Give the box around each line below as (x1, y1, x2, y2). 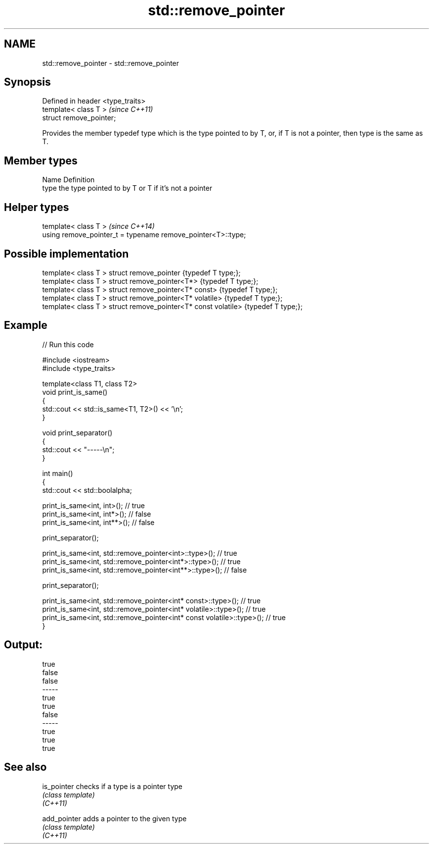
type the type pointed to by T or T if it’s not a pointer (42, 184, 213, 193)
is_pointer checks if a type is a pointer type (42, 782, 183, 791)
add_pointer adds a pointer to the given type (42, 814, 187, 823)
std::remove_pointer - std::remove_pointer (42, 58, 179, 67)
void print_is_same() (42, 387, 108, 396)
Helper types (4, 201, 69, 213)
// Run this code (42, 340, 94, 349)
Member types (4, 154, 78, 167)
